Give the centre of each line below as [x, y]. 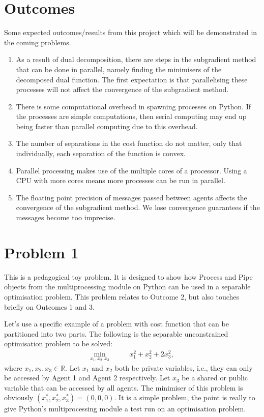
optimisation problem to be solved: [58, 344]
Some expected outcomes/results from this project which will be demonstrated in [131, 32]
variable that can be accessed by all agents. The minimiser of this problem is [124, 387]
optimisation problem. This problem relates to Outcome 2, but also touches [122, 296]
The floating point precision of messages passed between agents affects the [131, 197]
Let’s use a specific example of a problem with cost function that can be [116, 324]
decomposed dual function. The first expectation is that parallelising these [132, 79]
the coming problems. [38, 42]
